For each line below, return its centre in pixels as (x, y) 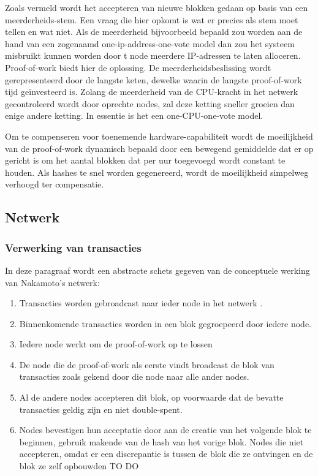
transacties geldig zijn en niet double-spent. (101, 409)
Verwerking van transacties (73, 247)
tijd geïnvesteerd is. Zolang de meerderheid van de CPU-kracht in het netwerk (152, 92)
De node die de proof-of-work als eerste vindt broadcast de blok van (147, 364)
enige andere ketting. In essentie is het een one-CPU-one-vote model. (134, 115)
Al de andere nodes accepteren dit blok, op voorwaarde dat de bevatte (151, 397)
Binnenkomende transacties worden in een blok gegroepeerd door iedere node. (165, 323)
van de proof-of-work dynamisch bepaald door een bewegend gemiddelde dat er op (159, 148)
